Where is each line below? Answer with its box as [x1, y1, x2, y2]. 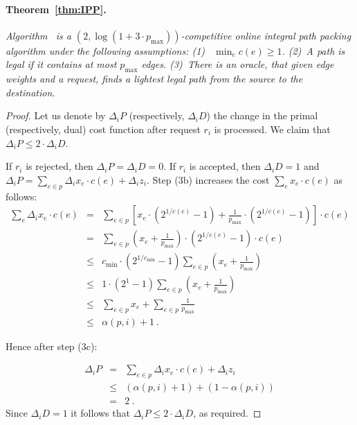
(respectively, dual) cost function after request [6, 121, 201, 136]
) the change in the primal [206, 108, 318, 123]
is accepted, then [189, 159, 261, 173]
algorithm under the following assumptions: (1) [6, 43, 205, 58]
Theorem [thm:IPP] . [6, 1, 107, 16]
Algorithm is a [6, 28, 71, 42]
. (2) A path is [282, 43, 345, 58]
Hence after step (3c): [6, 338, 98, 353]
